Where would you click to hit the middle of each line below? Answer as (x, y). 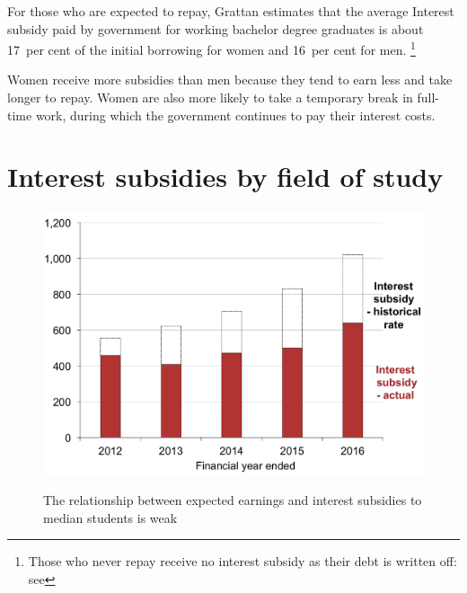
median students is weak (110, 517)
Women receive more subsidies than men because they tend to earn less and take (230, 80)
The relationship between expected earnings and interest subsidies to (233, 500)
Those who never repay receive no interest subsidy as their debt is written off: (242, 561)
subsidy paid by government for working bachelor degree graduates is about (216, 28)
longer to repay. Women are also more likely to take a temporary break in (210, 97)
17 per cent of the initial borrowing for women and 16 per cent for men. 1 (211, 48)
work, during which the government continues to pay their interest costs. (235, 115)
